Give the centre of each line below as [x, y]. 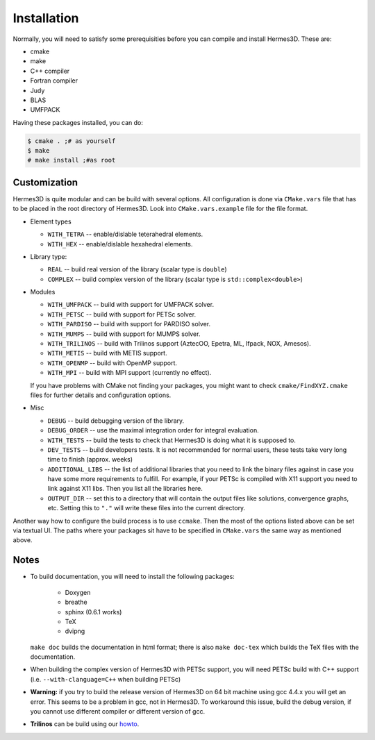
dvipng [75, 631]
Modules [43, 292]
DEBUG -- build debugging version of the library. [116, 421]
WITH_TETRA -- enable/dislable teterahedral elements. [125, 234]
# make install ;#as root [72, 160]
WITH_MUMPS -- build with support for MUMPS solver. [124, 334]
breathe [76, 602]
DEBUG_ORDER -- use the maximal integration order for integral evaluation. [153, 430]
